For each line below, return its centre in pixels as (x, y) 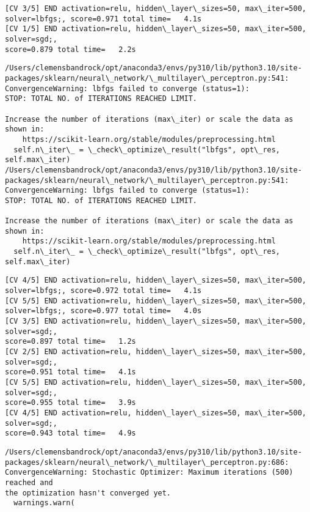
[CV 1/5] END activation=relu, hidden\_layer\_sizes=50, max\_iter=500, (156, 29)
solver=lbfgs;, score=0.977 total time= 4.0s (103, 311)
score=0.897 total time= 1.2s (70, 342)
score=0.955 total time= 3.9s (70, 403)
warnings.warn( (44, 503)
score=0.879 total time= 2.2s (70, 49)
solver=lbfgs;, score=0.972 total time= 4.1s (103, 291)
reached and (29, 482)
